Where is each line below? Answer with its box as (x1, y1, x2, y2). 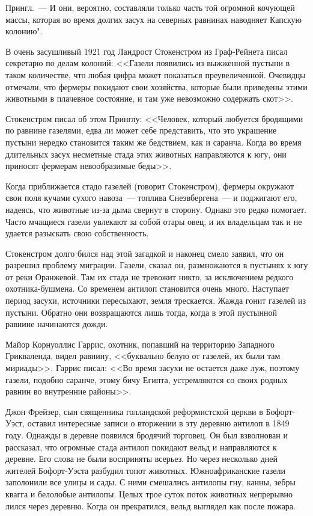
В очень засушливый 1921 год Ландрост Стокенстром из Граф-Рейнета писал (5, 45, 288, 57)
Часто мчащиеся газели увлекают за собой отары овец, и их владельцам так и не (5, 215, 302, 227)
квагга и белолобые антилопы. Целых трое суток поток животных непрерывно (5, 487, 293, 500)
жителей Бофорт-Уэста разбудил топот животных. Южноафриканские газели (5, 464, 286, 476)
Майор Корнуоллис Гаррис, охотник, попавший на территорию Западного (5, 337, 275, 350)
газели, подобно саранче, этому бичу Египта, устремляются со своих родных (5, 373, 288, 385)
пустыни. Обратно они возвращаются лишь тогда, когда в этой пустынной (5, 306, 277, 318)
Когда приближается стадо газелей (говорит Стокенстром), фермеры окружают (5, 179, 294, 192)
